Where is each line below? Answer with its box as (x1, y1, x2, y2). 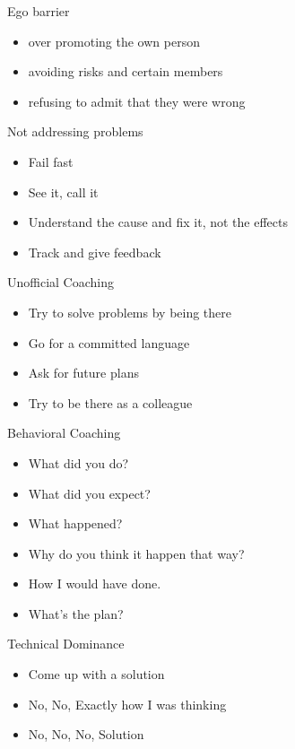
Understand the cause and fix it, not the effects (28, 213, 288, 231)
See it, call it (28, 182, 99, 201)
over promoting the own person (28, 31, 200, 50)
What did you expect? (28, 483, 151, 502)
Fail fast (28, 152, 74, 170)
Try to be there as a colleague (28, 393, 193, 412)
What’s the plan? (28, 604, 124, 623)
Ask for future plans (28, 363, 139, 382)
